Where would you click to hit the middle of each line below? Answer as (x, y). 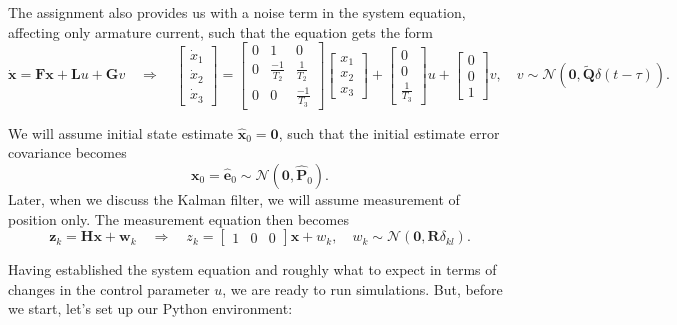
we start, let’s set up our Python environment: (150, 308)
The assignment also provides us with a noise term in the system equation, (237, 12)
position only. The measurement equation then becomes (178, 218)
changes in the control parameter (109, 288)
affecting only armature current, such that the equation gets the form (221, 31)
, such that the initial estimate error (389, 132)
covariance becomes (67, 152)
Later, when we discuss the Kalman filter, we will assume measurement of (234, 198)
